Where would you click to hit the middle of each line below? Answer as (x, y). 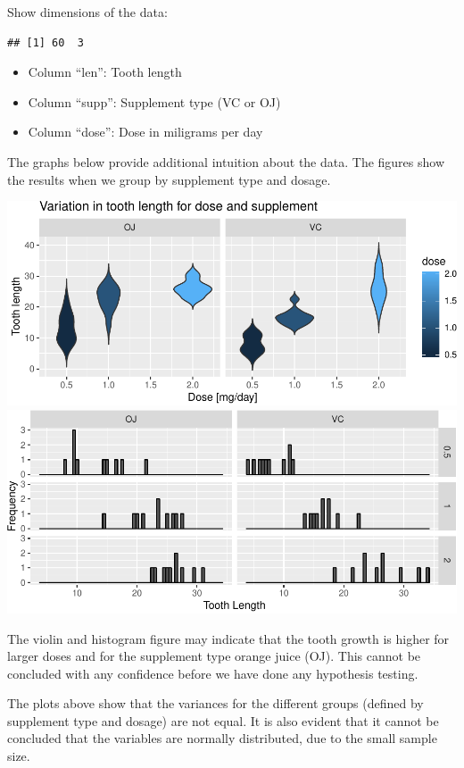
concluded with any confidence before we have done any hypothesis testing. (213, 673)
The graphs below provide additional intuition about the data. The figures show (226, 161)
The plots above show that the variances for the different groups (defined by (215, 703)
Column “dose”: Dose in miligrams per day (145, 132)
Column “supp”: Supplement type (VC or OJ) (154, 101)
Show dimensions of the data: (87, 12)
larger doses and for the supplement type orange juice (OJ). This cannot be (214, 656)
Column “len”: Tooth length (105, 72)
